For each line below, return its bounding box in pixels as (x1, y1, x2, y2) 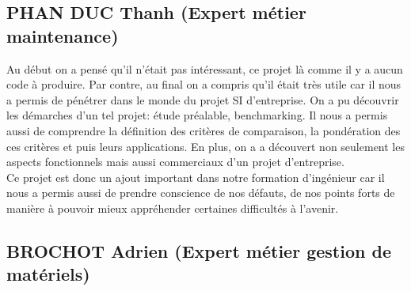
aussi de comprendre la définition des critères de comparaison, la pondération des (6, 122, 401, 138)
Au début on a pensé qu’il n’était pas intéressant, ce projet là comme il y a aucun (6, 60, 403, 77)
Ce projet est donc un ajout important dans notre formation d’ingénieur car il (6, 168, 385, 185)
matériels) (6, 262, 90, 286)
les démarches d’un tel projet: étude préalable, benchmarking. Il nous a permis (6, 107, 388, 123)
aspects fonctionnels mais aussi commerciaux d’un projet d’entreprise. (6, 153, 344, 170)
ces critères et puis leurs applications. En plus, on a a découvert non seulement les (6, 138, 405, 154)
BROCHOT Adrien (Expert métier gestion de (6, 238, 391, 263)
